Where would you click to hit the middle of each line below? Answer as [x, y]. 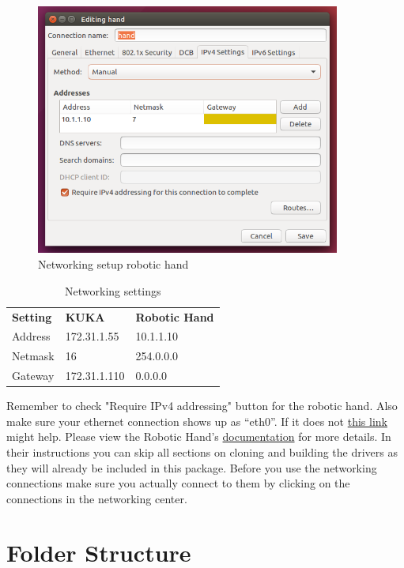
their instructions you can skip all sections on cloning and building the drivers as [202, 451]
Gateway [33, 376]
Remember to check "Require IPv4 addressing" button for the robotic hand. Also [202, 406]
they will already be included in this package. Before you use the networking [192, 467]
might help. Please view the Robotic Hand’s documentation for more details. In [199, 436]
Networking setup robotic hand [113, 264]
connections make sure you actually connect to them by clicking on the [178, 483]
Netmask [33, 356]
